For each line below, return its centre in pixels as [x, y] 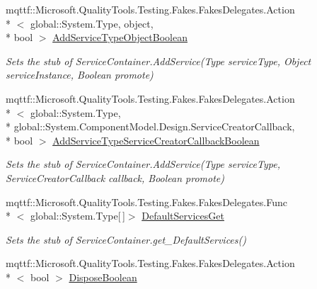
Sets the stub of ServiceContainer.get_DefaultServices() [126, 239]
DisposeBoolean [103, 277]
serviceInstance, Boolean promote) [80, 75]
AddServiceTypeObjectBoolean [120, 37]
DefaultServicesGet [183, 216]
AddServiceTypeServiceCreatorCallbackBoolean [156, 140]
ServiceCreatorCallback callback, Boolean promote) [115, 177]
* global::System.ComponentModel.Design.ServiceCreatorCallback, [150, 126]
